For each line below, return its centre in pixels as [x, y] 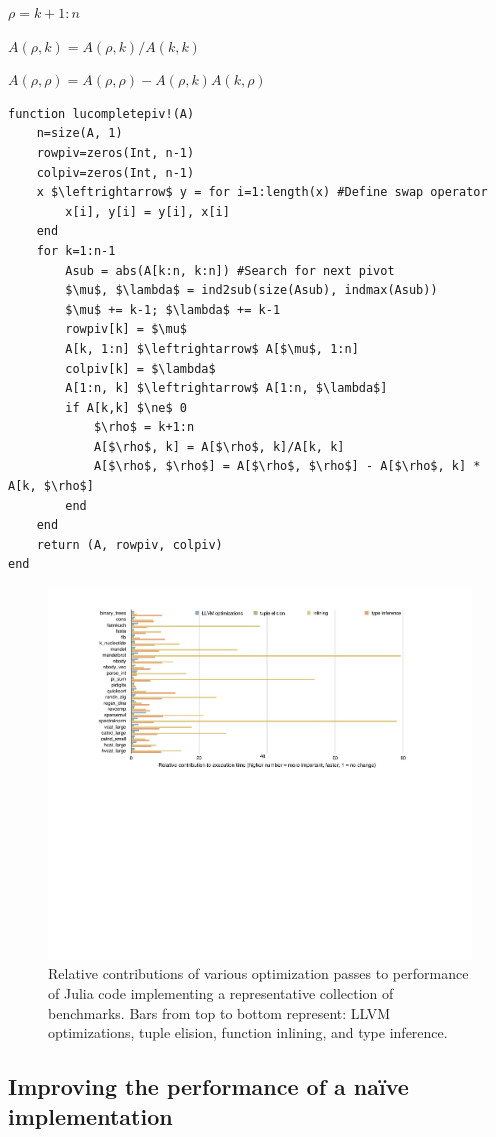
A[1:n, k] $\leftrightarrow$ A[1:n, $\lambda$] [226, 388]
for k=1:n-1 [76, 250]
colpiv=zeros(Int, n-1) [115, 172]
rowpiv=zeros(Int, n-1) [115, 152]
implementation [90, 1115]
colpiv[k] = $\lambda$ [140, 368]
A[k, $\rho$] [51, 486]
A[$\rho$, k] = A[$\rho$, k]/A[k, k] [219, 446]
